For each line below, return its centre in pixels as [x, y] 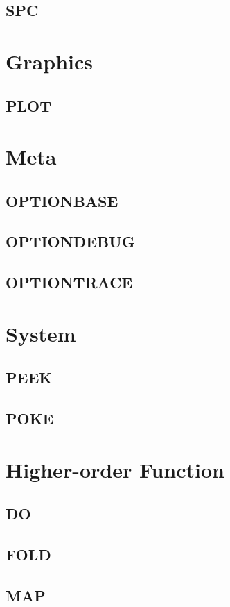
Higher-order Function [115, 469]
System [41, 333]
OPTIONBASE [62, 200]
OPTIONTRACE [69, 282]
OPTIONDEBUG [70, 241]
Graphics [49, 61]
